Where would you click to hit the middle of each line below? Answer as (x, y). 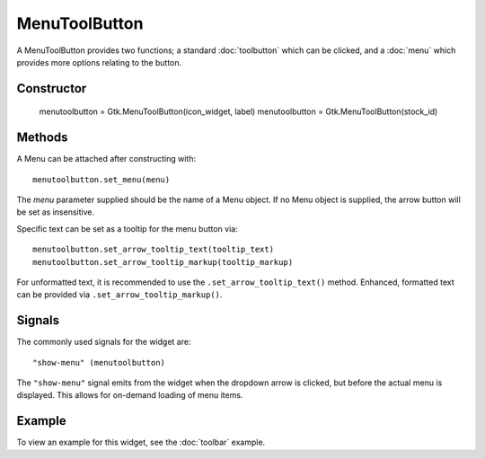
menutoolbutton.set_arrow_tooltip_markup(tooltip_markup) (163, 262)
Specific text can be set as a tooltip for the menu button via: (127, 228)
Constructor (52, 88)
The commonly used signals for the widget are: (104, 342)
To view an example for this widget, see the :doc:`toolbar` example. (141, 442)
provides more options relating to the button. (99, 62)
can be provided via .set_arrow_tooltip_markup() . (119, 295)
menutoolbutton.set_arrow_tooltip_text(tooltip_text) (153, 250)
